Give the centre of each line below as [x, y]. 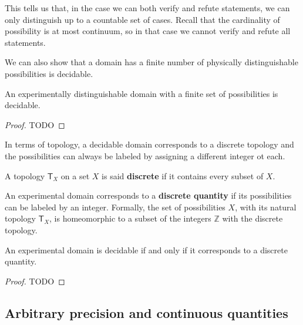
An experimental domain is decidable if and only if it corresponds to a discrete [146, 249]
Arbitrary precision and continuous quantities [147, 312]
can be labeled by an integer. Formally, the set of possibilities [115, 207]
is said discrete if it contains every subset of [183, 175]
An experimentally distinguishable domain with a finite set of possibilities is [142, 93]
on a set [75, 175]
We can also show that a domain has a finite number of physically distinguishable [151, 62]
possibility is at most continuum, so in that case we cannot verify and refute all [148, 31]
